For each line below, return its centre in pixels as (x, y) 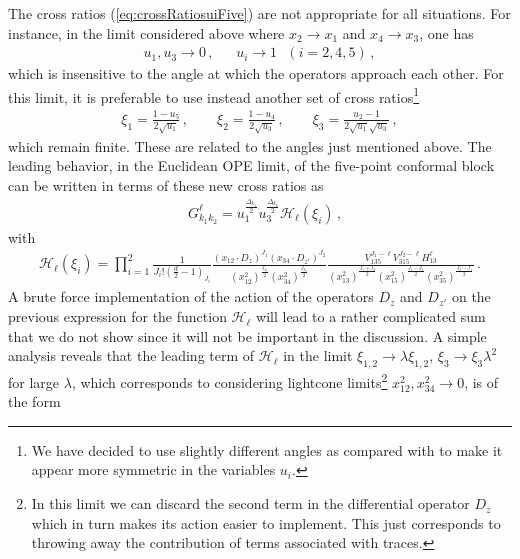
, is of (481, 381)
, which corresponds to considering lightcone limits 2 (229, 380)
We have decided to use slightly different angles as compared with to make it (267, 449)
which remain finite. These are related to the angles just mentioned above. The (250, 145)
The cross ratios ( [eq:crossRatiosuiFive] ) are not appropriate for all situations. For (259, 13)
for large (34, 381)
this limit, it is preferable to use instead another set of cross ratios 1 (214, 95)
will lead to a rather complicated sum (371, 316)
